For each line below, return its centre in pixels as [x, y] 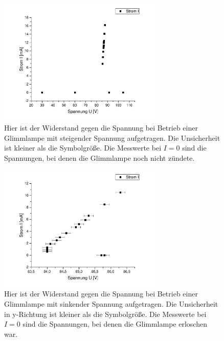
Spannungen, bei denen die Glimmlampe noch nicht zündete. [99, 157]
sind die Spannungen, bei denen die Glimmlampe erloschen [115, 324]
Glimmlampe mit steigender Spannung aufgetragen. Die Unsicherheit [112, 137]
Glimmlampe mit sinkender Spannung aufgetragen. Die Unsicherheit [111, 304]
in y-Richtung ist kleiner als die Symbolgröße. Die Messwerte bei [105, 314]
